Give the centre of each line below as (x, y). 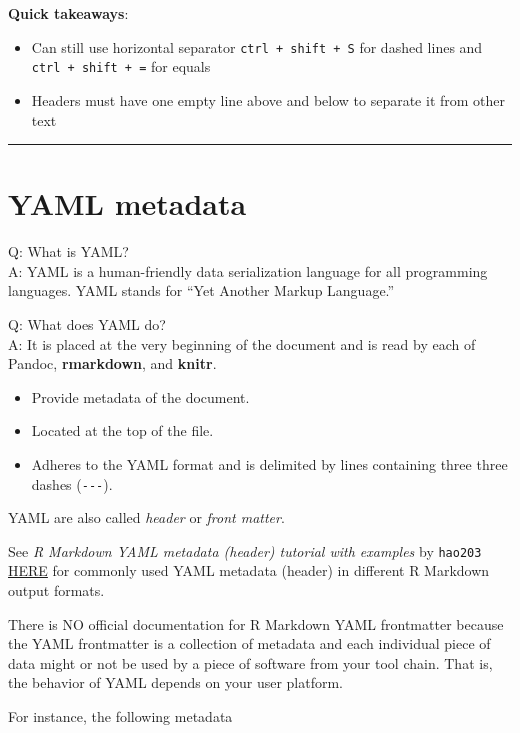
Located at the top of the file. (122, 430)
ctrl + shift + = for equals (121, 66)
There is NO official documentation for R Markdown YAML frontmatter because (256, 623)
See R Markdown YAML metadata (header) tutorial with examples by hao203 (245, 550)
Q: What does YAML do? (87, 324)
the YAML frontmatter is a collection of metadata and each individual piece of (249, 643)
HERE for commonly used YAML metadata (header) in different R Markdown (249, 570)
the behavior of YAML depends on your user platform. (175, 682)
